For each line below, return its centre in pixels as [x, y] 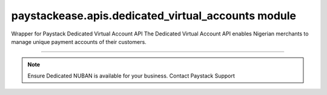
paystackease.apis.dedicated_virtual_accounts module [154, 16]
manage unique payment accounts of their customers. [79, 41]
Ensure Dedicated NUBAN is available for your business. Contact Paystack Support [131, 76]
